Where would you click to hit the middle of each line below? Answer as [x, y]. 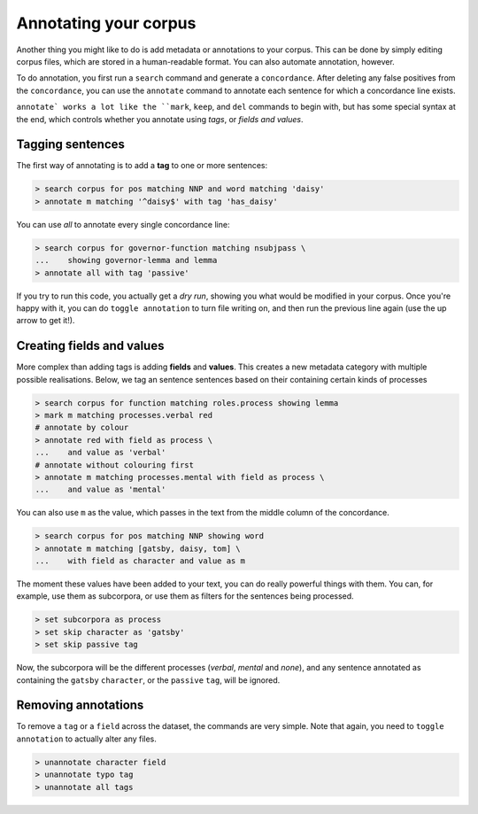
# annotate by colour [82, 428]
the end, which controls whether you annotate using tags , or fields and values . [160, 119]
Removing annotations [80, 705]
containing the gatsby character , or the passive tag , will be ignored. [148, 680]
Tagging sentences [71, 145]
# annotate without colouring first [115, 465]
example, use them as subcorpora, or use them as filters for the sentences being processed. [185, 596]
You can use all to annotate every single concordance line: [123, 224]
